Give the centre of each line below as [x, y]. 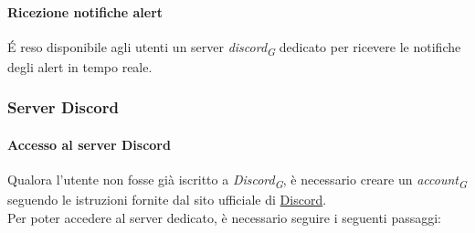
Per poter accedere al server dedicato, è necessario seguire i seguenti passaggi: [224, 217]
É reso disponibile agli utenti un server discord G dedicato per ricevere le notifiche [234, 48]
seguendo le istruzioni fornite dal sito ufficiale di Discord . [167, 200]
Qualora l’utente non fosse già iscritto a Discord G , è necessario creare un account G [237, 180]
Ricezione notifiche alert [85, 11]
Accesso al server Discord [89, 144]
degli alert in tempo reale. [80, 66]
